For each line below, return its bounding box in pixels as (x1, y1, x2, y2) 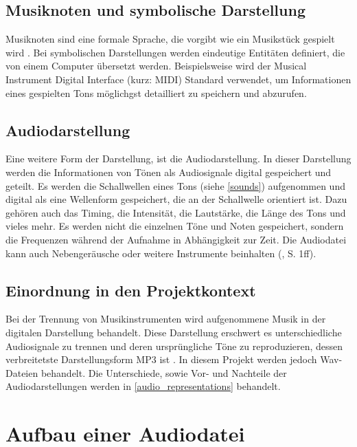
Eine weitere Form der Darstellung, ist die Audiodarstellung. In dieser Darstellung (5, 151, 352, 166)
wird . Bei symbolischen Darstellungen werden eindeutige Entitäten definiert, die (5, 45, 345, 59)
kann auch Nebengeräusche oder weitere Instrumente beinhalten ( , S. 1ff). (5, 246, 316, 260)
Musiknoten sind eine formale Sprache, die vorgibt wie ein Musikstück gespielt (5, 32, 335, 46)
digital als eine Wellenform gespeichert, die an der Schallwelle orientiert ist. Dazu (5, 192, 347, 206)
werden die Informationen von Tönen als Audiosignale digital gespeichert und (5, 164, 332, 179)
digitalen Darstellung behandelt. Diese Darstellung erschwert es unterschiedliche (5, 325, 342, 339)
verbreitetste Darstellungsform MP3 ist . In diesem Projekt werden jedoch (5, 352, 317, 367)
